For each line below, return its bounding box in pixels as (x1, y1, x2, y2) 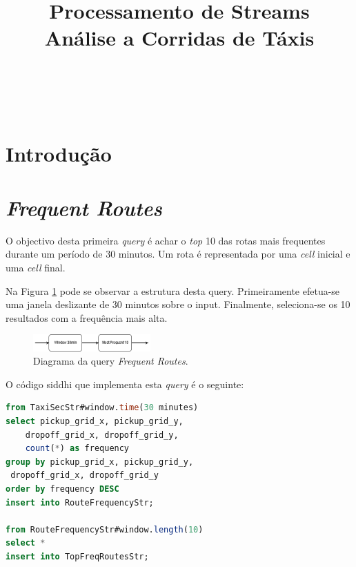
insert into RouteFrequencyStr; (6, 497, 154, 508)
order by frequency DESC (6, 484, 119, 494)
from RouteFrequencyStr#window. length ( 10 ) (6, 524, 204, 535)
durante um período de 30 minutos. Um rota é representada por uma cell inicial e (6, 247, 350, 261)
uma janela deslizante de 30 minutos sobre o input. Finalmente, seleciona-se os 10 (6, 297, 350, 311)
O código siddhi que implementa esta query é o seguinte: (6, 376, 244, 391)
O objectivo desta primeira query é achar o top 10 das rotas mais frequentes (6, 233, 326, 247)
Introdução (6, 139, 112, 167)
